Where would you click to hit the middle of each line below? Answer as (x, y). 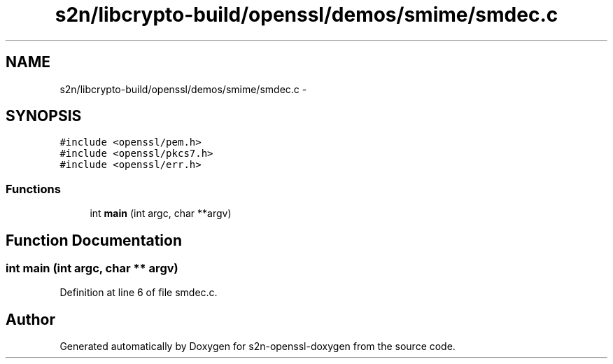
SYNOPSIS (44, 116)
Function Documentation (94, 240)
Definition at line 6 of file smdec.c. (139, 293)
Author (30, 319)
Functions (33, 189)
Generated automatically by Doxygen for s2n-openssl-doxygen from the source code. (258, 346)
